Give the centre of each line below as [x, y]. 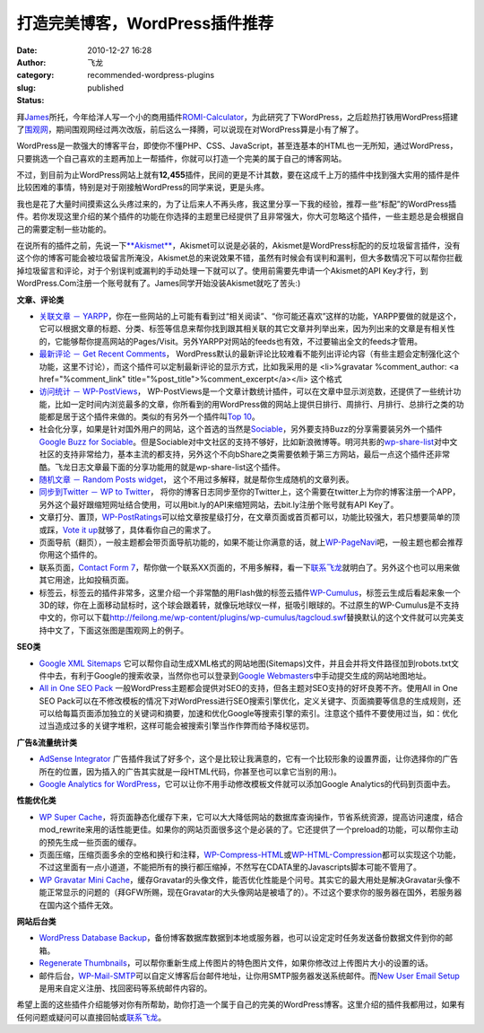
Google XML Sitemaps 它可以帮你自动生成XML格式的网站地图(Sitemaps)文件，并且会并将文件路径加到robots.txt [245, 663]
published [106, 88]
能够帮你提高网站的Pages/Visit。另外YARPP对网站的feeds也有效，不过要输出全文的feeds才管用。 [242, 341]
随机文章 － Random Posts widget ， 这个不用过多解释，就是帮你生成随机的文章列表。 [196, 479]
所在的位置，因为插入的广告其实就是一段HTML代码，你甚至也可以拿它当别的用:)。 [190, 771]
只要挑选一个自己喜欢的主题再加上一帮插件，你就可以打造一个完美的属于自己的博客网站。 [181, 158]
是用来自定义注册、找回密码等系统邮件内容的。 [125, 988]
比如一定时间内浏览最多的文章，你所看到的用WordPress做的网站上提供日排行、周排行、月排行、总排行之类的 [255, 404]
